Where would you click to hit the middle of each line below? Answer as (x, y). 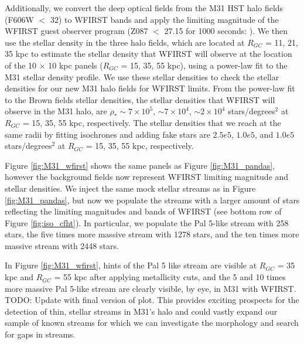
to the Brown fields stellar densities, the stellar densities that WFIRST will (140, 99)
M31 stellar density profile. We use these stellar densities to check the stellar (142, 76)
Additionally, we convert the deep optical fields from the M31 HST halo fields (144, 8)
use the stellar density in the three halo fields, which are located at (125, 42)
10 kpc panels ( (76, 65)
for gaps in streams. (40, 334)
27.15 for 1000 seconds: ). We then (226, 31)
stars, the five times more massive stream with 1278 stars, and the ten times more (152, 234)
